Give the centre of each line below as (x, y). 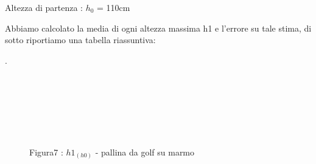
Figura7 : (46, 152)
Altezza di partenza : (44, 7)
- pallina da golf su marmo (145, 152)
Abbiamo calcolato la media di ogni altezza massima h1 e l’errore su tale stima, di (158, 28)
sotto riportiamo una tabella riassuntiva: (80, 40)
